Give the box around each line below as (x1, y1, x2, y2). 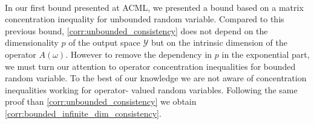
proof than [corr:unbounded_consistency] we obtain (5, 95, 197, 108)
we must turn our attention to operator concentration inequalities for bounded (5, 60, 296, 72)
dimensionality (5, 36, 59, 49)
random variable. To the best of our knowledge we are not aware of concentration (5, 72, 307, 84)
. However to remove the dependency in (65, 48, 212, 60)
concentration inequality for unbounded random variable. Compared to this (5, 13, 284, 25)
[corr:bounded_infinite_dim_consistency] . (5, 107, 162, 119)
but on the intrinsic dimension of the (151, 36, 287, 49)
